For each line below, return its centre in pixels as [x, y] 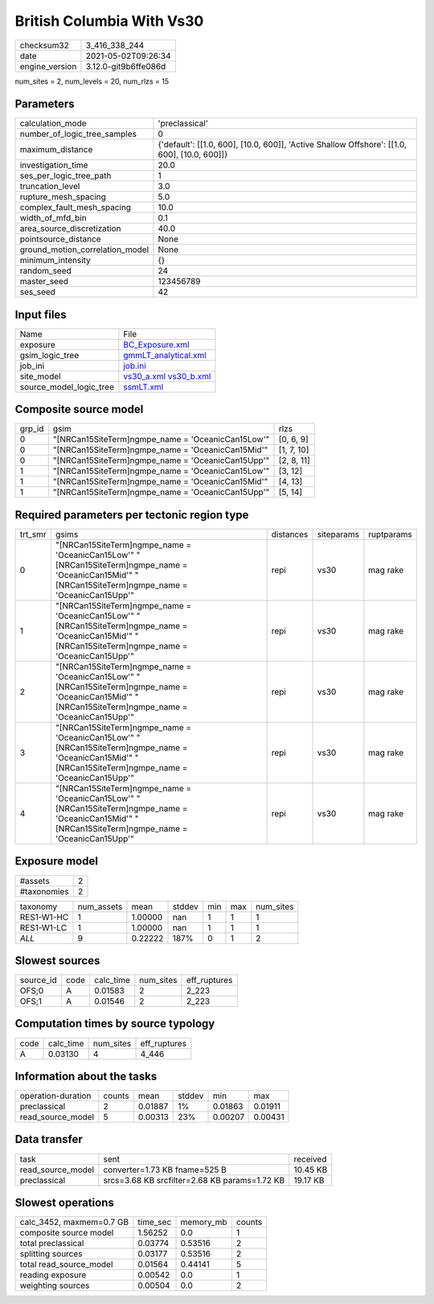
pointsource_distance [60, 239]
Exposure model [56, 861]
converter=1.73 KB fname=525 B [165, 1170]
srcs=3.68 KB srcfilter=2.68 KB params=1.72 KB [194, 1180]
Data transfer [49, 1139]
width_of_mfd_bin [53, 218]
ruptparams [391, 534]
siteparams [338, 534]
